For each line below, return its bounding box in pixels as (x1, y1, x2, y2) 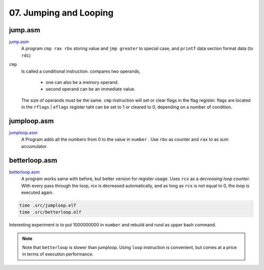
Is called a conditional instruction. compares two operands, (21, 68, 141, 74)
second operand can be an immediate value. (45, 86, 135, 92)
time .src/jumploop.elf (19, 203, 77, 208)
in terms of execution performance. (22, 251, 94, 257)
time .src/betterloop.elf (19, 209, 82, 215)
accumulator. (21, 143, 48, 149)
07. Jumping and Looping (9, 7, 114, 18)
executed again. (21, 189, 54, 195)
